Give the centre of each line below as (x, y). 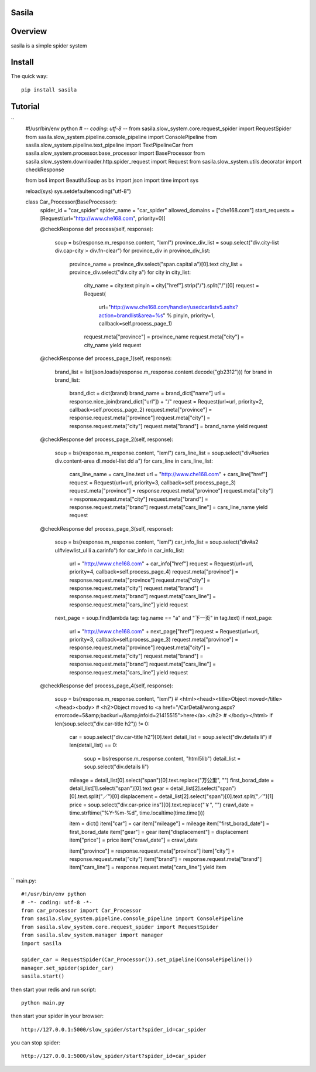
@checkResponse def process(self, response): (97, 229)
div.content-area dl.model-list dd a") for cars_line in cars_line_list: (134, 461)
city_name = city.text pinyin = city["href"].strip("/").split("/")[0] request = (172, 286)
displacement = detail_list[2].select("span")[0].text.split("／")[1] (197, 796)
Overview (29, 31)
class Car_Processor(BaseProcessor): (71, 202)
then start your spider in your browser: (57, 1016)
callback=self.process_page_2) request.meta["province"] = (141, 410)
